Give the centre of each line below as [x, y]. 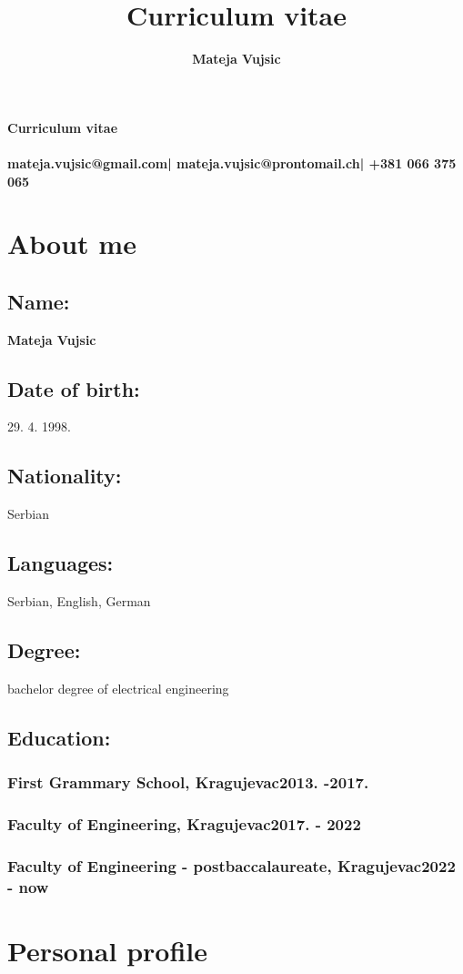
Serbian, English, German [79, 601]
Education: [59, 737]
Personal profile [107, 950]
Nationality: [65, 476]
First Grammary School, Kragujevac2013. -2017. [188, 782]
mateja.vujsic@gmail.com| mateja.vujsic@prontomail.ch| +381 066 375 [232, 162]
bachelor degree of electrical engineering [118, 688]
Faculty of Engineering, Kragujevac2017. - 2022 [184, 824]
